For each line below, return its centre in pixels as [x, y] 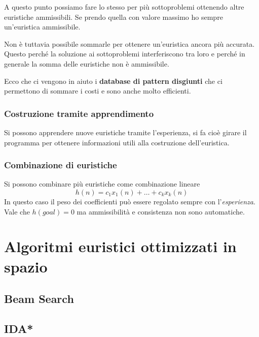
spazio [26, 266]
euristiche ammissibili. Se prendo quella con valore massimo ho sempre [114, 17]
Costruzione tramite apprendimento [79, 113]
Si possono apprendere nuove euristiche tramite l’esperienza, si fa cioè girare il [125, 132]
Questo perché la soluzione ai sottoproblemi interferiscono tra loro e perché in [125, 54]
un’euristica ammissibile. [42, 27]
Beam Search [39, 299]
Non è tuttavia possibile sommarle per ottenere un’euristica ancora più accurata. [129, 43]
